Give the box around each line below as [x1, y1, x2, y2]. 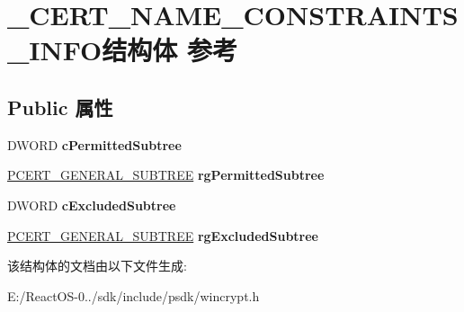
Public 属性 [7, 93, 113, 120]
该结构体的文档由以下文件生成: [7, 256, 187, 275]
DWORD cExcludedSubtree [7, 195, 176, 214]
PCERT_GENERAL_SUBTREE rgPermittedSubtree [7, 165, 325, 184]
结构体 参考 [102, 31, 238, 68]
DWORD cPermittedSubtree [7, 135, 182, 154]
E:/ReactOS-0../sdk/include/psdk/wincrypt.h [7, 286, 260, 305]
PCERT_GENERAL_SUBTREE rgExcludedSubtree [7, 226, 318, 245]
